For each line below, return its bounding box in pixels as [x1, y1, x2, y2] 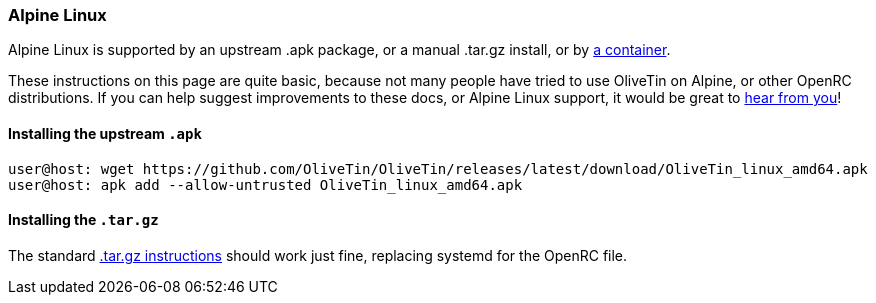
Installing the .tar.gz [8, 211, 159, 229]
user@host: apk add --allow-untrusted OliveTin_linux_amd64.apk [8, 176, 523, 193]
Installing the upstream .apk [8, 124, 202, 142]
